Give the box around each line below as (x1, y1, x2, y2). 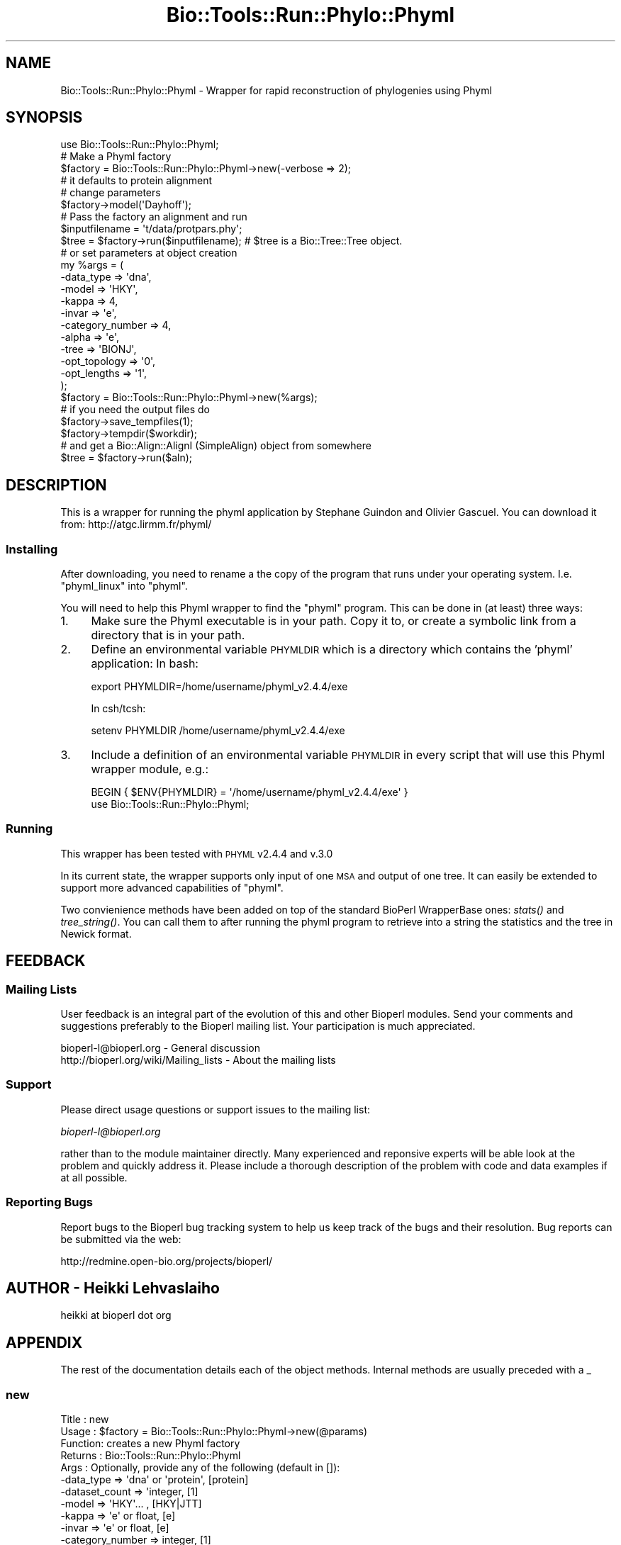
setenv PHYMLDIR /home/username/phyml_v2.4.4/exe (91, 724, 345, 737)
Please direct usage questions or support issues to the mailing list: (60, 1103, 370, 1116)
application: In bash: (91, 656, 198, 671)
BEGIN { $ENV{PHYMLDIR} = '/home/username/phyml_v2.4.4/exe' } (91, 786, 408, 799)
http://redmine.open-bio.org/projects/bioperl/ (60, 1254, 273, 1267)
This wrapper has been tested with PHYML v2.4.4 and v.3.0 (60, 847, 333, 860)
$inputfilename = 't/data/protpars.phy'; (60, 223, 242, 235)
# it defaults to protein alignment (60, 174, 213, 187)
